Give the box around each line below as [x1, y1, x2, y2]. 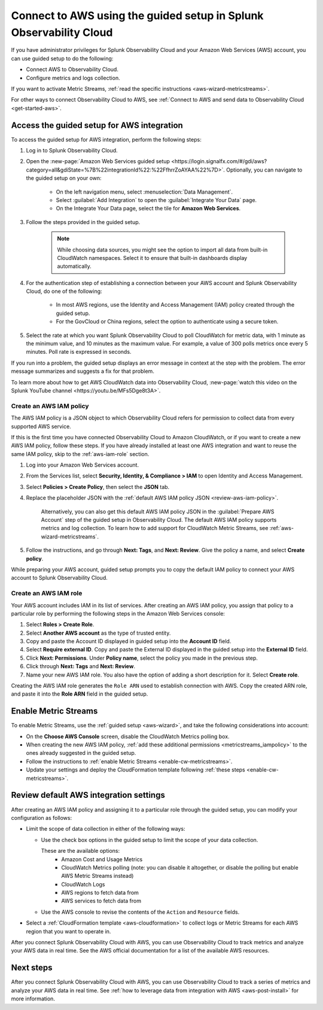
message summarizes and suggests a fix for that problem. [11, 368, 155, 375]
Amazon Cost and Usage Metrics [61, 855, 143, 863]
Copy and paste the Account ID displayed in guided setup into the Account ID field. [26, 638, 231, 645]
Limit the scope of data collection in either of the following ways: [26, 825, 185, 833]
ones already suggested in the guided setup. [26, 749, 136, 757]
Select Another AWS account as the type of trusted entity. [26, 629, 171, 636]
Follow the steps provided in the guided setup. [26, 218, 141, 225]
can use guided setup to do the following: [11, 54, 114, 62]
